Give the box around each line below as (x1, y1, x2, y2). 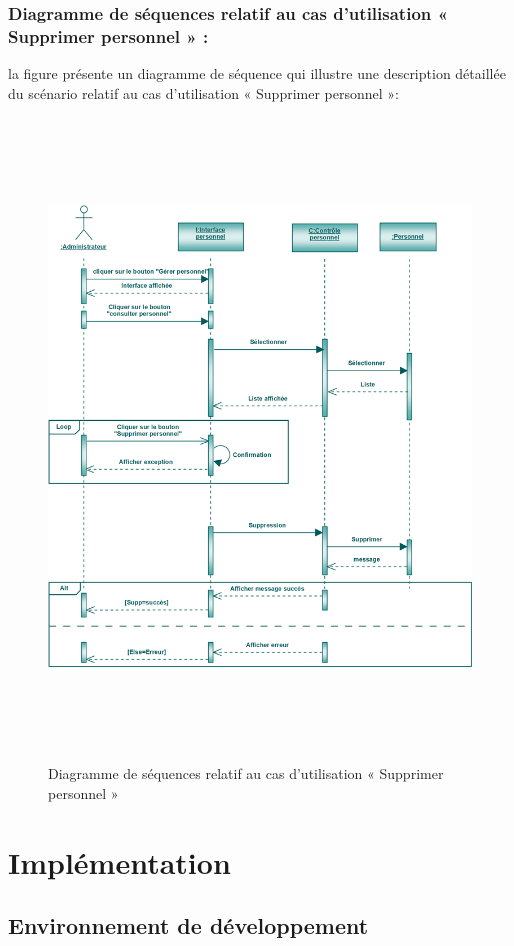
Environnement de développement (8, 910, 369, 941)
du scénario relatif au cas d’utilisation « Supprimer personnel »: (8, 82, 400, 103)
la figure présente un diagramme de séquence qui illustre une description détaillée (8, 63, 506, 84)
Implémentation (8, 841, 231, 882)
